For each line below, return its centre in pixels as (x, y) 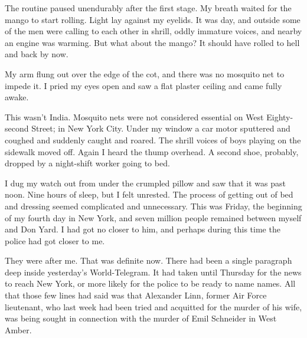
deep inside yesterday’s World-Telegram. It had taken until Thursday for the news (153, 272)
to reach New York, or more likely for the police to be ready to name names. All (150, 283)
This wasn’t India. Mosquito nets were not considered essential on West (134, 117)
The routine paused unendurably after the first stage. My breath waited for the (148, 8)
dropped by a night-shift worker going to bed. (87, 163)
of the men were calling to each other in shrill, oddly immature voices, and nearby (153, 31)
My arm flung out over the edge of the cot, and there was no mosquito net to (145, 73)
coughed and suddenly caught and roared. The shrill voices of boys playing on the (153, 140)
